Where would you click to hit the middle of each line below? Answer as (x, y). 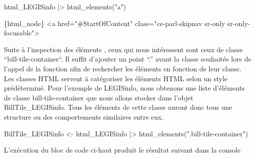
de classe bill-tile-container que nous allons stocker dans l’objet (99, 97)
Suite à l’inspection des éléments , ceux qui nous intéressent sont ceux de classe (124, 49)
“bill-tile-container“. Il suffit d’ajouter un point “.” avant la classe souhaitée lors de (128, 59)
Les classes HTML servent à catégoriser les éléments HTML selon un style (116, 78)
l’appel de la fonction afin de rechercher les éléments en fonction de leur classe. (123, 68)
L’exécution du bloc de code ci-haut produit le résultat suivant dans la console (122, 150)
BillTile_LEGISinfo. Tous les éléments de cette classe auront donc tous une (118, 107)
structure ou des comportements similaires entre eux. (84, 116)
